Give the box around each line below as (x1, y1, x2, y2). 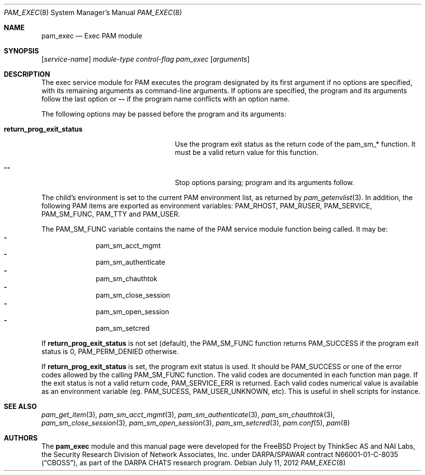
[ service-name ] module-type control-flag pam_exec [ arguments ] (41, 55, 250, 63)
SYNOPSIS (4, 47, 39, 55)
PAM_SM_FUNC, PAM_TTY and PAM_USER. (41, 210, 180, 218)
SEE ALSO (4, 402, 37, 410)
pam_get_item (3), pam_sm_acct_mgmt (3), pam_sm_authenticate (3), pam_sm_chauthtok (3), (41, 410, 335, 419)
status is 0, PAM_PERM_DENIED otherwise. (41, 347, 179, 356)
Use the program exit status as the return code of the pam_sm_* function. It (175, 140, 416, 148)
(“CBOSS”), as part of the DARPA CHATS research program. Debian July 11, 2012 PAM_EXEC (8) (41, 458, 346, 467)
